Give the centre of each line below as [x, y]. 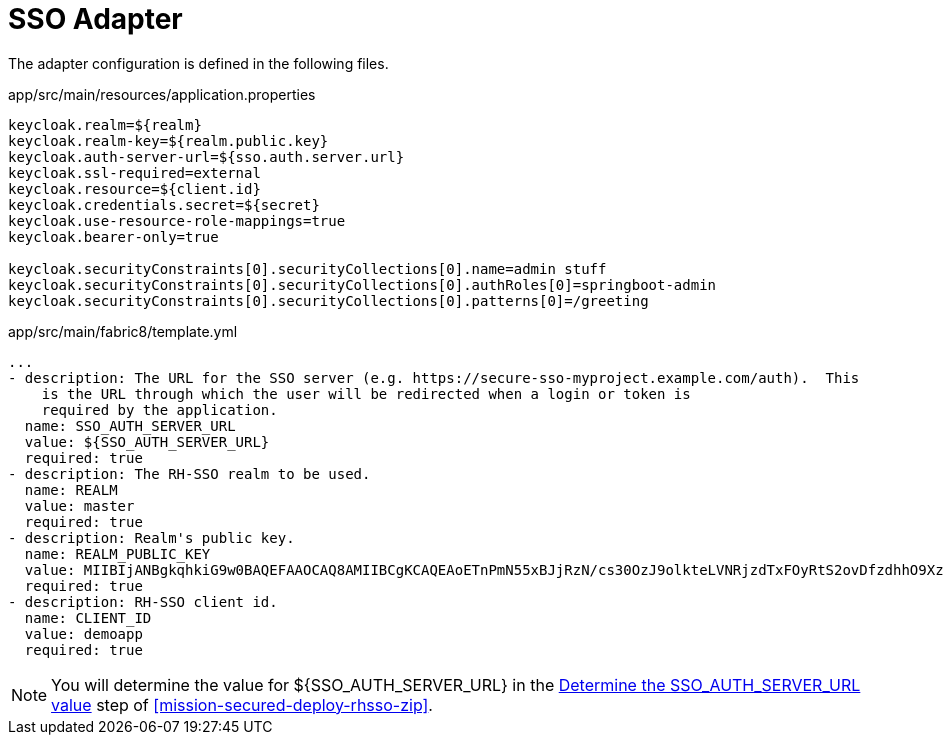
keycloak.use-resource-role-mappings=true [177, 220]
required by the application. [159, 409]
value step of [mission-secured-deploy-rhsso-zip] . [242, 704]
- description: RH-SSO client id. [143, 601]
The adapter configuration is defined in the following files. [198, 63]
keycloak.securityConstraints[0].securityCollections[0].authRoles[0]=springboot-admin [362, 284]
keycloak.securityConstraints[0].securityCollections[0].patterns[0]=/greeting [328, 300]
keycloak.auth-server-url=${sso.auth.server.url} [206, 156]
